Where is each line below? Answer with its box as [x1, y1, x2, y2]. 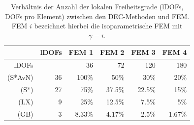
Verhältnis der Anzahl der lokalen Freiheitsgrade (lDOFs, [11, 1, 184, 11]
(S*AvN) [7, 72, 33, 82]
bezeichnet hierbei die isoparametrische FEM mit [34, 21, 183, 31]
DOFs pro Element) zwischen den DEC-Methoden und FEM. [5, 11, 190, 21]
